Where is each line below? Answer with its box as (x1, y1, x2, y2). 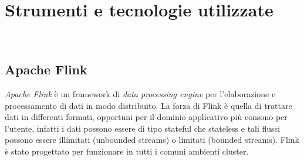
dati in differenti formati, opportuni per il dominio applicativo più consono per (5, 111, 288, 123)
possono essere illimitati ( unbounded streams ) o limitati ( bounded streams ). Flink (5, 133, 299, 146)
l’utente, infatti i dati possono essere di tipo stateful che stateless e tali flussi (5, 122, 281, 134)
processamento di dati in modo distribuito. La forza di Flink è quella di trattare (5, 99, 292, 111)
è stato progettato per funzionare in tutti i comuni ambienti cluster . (5, 145, 249, 157)
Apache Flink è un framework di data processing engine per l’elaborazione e (5, 87, 276, 100)
